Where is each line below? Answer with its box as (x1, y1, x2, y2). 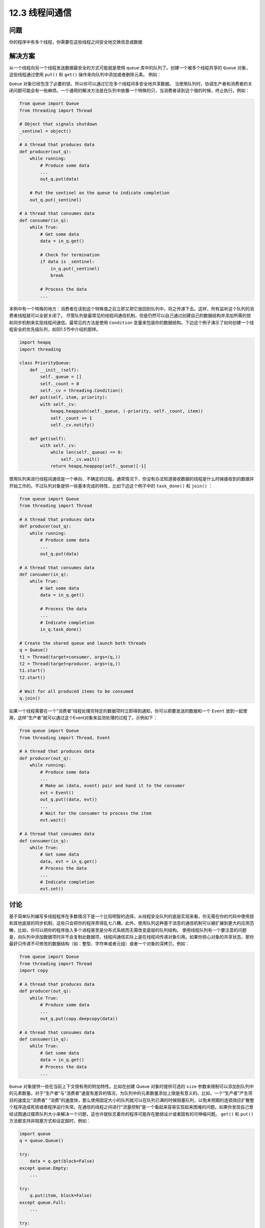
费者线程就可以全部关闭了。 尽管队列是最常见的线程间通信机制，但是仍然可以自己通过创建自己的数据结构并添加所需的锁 (9, 312, 251, 319)
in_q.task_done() (40, 627, 82, 632)
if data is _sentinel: (40, 259, 95, 265)
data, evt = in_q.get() (40, 859, 98, 864)
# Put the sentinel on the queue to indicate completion (29, 190, 170, 196)
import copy (19, 968, 49, 974)
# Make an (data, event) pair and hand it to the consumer (40, 783, 185, 788)
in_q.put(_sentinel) (50, 266, 100, 271)
